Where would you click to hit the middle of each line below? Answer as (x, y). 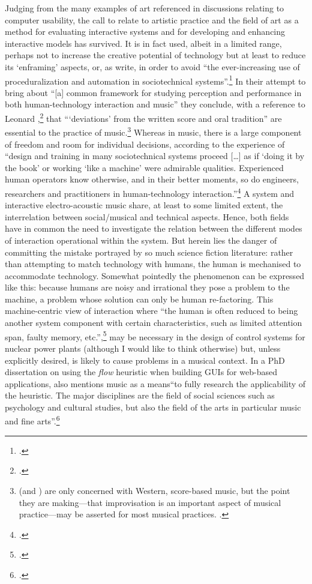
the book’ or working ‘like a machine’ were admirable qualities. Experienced (144, 167)
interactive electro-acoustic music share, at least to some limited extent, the (144, 205)
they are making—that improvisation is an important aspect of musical (150, 502)
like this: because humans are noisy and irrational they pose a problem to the (147, 287)
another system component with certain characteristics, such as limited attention (154, 323)
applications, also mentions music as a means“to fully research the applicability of (155, 383)
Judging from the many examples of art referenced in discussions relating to (145, 8)
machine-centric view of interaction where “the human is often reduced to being (151, 311)
